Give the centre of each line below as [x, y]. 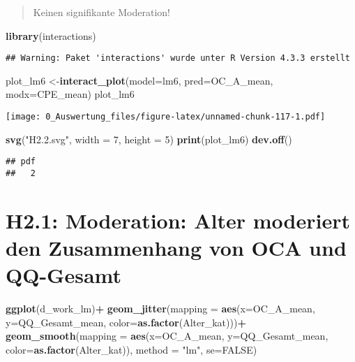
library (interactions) [51, 35]
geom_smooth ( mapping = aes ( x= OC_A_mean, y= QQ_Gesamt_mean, [167, 336]
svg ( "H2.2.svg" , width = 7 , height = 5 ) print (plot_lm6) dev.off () [149, 139]
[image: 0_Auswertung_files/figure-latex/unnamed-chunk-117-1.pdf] [166, 117]
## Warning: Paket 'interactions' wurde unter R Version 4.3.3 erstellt [178, 58]
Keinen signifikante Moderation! [101, 12]
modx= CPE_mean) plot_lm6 [70, 94]
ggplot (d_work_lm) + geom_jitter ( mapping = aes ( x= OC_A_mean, [160, 309]
